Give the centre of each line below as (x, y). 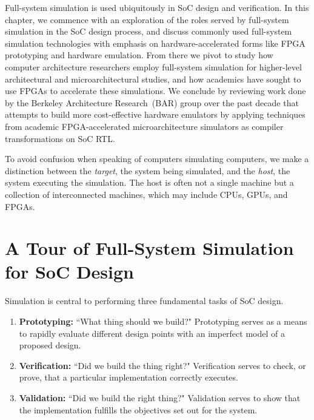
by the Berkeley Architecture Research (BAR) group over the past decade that (152, 102)
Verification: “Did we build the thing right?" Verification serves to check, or (162, 365)
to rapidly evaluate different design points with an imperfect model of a (152, 333)
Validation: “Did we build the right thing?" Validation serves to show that (160, 397)
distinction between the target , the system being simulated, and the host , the (148, 170)
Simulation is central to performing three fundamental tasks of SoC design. (144, 301)
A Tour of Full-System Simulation (149, 248)
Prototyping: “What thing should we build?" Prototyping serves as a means (163, 321)
